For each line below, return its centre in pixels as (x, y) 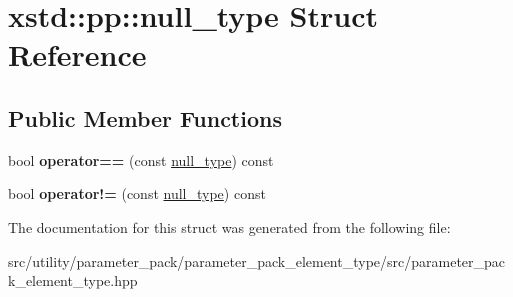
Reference (77, 54)
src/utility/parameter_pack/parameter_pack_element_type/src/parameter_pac (257, 260)
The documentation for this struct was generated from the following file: (229, 226)
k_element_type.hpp (73, 280)
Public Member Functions (145, 117)
